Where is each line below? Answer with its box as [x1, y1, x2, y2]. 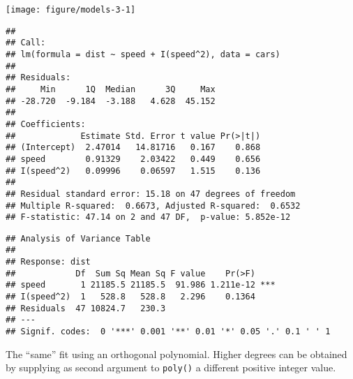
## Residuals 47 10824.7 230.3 [6, 303, 166, 313]
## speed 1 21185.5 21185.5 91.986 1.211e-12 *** [6, 280, 276, 290]
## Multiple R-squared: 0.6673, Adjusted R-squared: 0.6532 [6, 200, 301, 211]
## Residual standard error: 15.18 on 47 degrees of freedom [6, 188, 296, 199]
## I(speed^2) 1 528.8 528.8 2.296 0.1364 [6, 292, 255, 302]
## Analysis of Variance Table [6, 233, 151, 244]
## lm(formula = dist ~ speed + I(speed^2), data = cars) [6, 49, 280, 59]
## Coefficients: [6, 119, 86, 129]
